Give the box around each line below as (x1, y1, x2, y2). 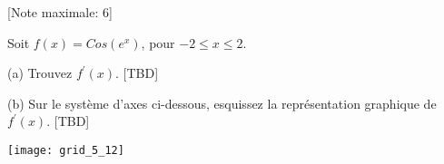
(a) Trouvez (7, 63, 73, 82)
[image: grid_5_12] (7, 143, 124, 157)
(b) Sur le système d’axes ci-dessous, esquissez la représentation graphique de (7, 93, 437, 112)
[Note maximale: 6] (7, 3, 113, 21)
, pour (141, 33, 175, 52)
